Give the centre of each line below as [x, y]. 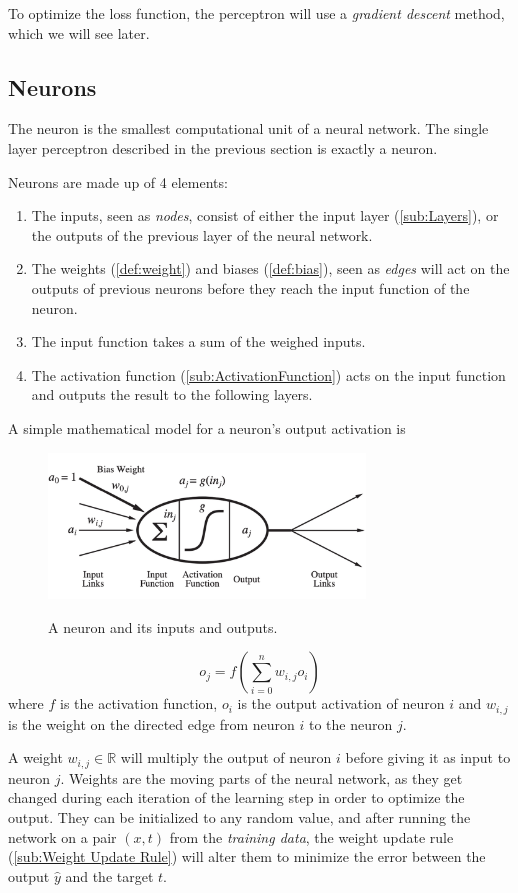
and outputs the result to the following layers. [172, 394]
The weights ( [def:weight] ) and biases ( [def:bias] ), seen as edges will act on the [270, 268]
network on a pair [62, 836]
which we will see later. [79, 32]
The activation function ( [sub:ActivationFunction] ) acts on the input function [268, 374]
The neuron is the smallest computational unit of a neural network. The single [248, 128]
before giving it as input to [428, 757]
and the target [109, 875]
